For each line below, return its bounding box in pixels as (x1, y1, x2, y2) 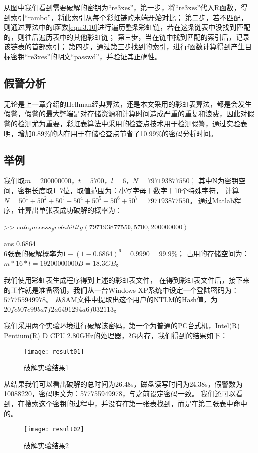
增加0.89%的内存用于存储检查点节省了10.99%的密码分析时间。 (17, 128, 218, 138)
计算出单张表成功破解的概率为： (17, 205, 122, 215)
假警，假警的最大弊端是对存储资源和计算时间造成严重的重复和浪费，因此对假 (4, 108, 254, 119)
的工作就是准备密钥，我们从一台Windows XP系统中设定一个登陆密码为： (4, 284, 239, 295)
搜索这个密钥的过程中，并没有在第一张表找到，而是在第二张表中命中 (24, 398, 247, 408)
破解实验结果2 (24, 440, 69, 450)
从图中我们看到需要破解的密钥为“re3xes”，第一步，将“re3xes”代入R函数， (4, 2, 241, 12)
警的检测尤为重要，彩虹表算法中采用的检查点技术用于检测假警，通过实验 (4, 118, 240, 128)
